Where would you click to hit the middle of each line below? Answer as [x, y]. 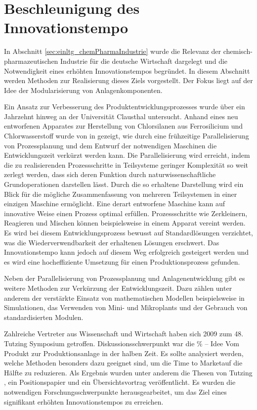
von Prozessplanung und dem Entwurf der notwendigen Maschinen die [110, 145]
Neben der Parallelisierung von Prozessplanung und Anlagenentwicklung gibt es [125, 278]
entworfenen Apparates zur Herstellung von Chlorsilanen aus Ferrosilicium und [124, 126]
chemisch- [238, 51]
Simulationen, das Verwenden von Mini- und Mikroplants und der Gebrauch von [126, 307]
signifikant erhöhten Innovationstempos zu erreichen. [84, 401]
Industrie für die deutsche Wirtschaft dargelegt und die [144, 61]
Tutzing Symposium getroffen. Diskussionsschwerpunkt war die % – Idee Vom [122, 343]
